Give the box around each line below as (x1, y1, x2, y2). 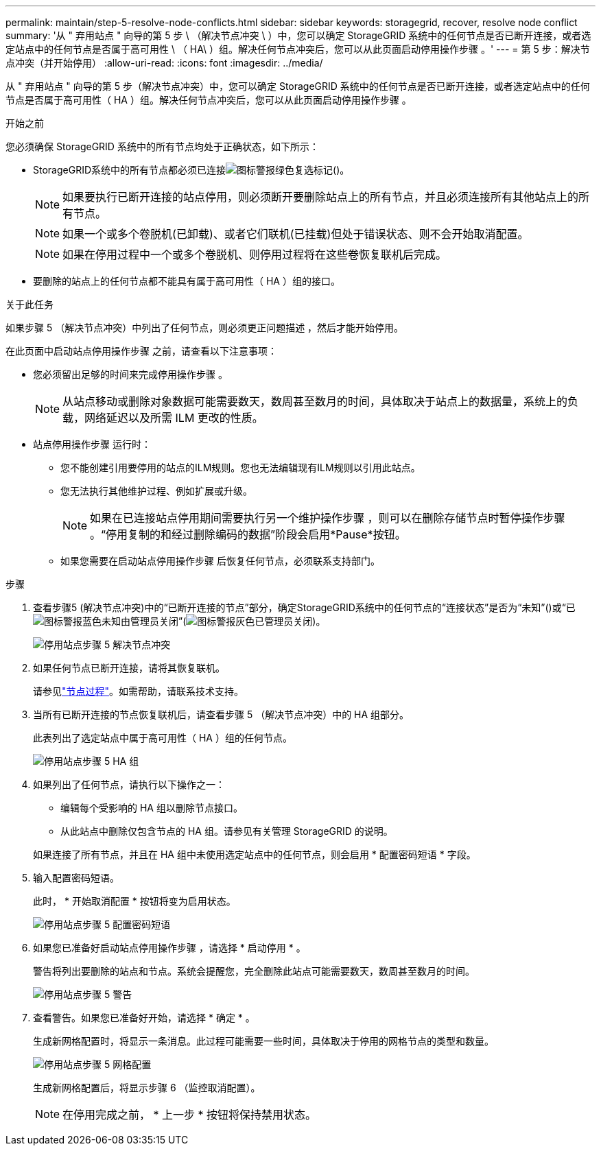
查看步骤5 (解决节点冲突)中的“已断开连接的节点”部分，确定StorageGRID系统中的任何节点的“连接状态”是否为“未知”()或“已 (33, 602, 576, 613)
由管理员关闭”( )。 (121, 615, 326, 627)
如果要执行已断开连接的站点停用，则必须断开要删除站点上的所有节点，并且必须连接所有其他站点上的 (62, 190, 579, 204)
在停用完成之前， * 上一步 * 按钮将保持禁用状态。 (62, 1108, 317, 1122)
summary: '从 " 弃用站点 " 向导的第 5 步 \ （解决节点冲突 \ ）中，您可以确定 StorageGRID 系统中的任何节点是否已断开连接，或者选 (5, 29, 591, 41)
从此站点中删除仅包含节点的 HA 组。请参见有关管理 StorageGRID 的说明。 (60, 825, 393, 837)
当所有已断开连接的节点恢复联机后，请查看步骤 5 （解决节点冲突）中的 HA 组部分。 (33, 709, 410, 720)
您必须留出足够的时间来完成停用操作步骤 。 (33, 368, 228, 380)
